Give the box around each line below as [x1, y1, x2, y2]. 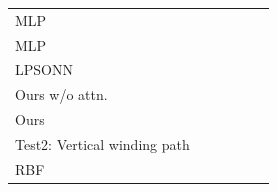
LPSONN [15, 59, 73, 80]
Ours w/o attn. [15, 84, 108, 105]
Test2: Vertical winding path [15, 133, 190, 154]
